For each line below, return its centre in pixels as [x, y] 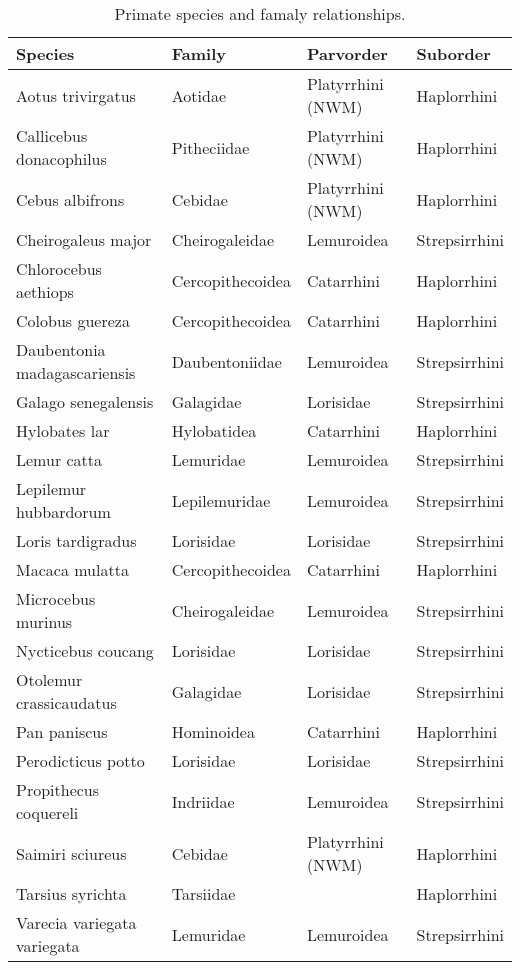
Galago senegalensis [85, 401]
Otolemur [49, 679]
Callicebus [52, 135]
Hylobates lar [63, 430]
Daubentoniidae [226, 361]
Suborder [453, 53]
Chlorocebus [59, 268]
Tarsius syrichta [71, 893]
